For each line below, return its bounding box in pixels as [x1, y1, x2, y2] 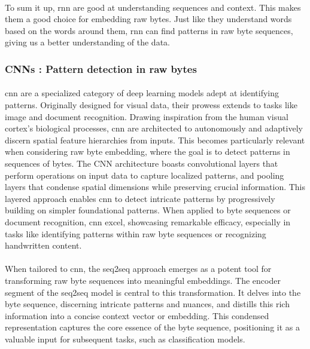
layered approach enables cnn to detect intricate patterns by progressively [5, 192, 275, 204]
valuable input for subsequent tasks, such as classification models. [5, 332, 245, 345]
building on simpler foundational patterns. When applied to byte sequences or [5, 204, 291, 216]
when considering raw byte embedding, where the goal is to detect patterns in [5, 145, 290, 158]
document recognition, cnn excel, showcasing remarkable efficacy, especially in [5, 215, 291, 228]
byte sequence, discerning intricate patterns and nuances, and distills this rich [5, 298, 290, 310]
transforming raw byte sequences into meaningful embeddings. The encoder [5, 274, 281, 286]
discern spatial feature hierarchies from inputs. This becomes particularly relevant [5, 133, 305, 146]
